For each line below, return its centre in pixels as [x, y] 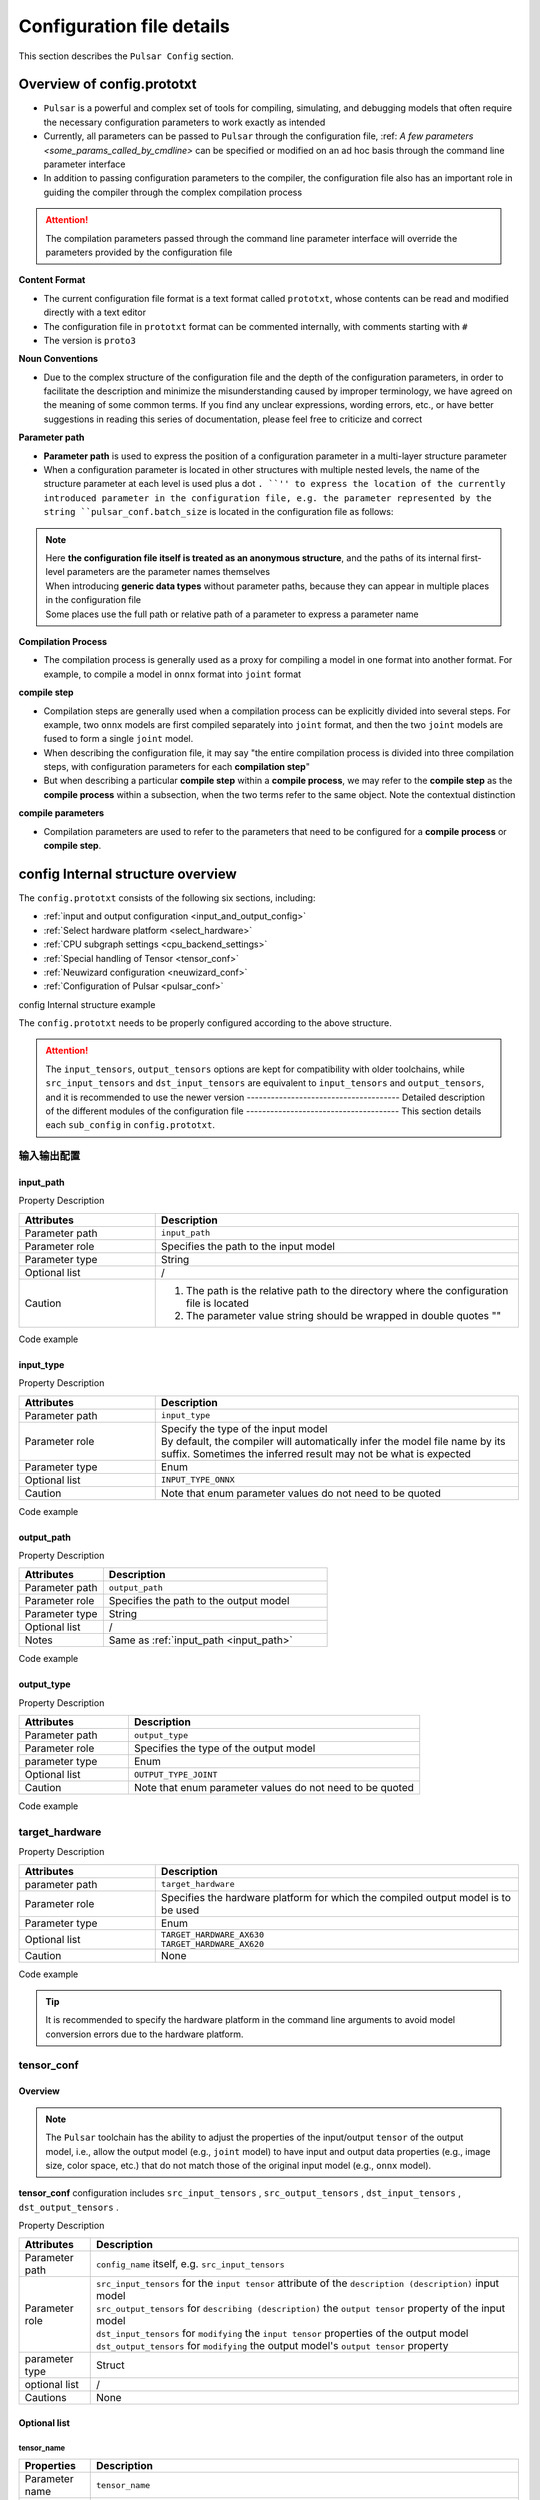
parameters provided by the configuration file [139, 252]
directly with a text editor [95, 312]
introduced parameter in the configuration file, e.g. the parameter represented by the [267, 498]
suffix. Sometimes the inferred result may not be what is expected [316, 1453]
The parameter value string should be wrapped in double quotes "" [343, 1315]
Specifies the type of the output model [224, 1748]
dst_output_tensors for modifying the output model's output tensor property [272, 2346]
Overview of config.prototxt [107, 84]
